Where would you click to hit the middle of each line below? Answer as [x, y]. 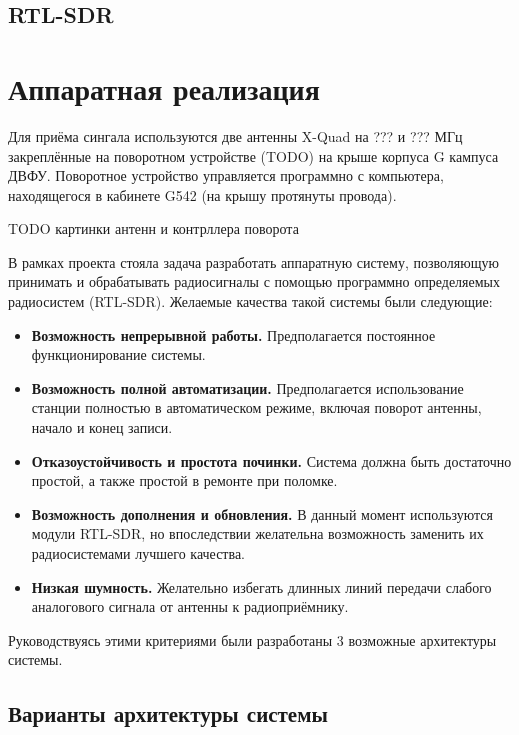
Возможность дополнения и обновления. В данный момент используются [262, 513]
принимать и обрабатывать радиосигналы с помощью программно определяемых [254, 281]
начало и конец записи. [102, 427]
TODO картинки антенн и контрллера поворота [153, 228]
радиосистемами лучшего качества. [138, 553]
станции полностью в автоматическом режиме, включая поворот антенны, [256, 407]
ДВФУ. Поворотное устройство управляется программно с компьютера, [226, 175]
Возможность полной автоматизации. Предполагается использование [247, 387]
